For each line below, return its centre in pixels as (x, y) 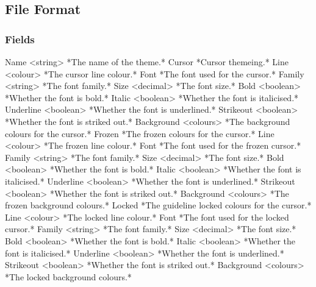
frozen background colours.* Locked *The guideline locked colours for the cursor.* (158, 205)
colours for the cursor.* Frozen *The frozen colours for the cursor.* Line (140, 133)
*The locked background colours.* (68, 276)
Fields (20, 39)
